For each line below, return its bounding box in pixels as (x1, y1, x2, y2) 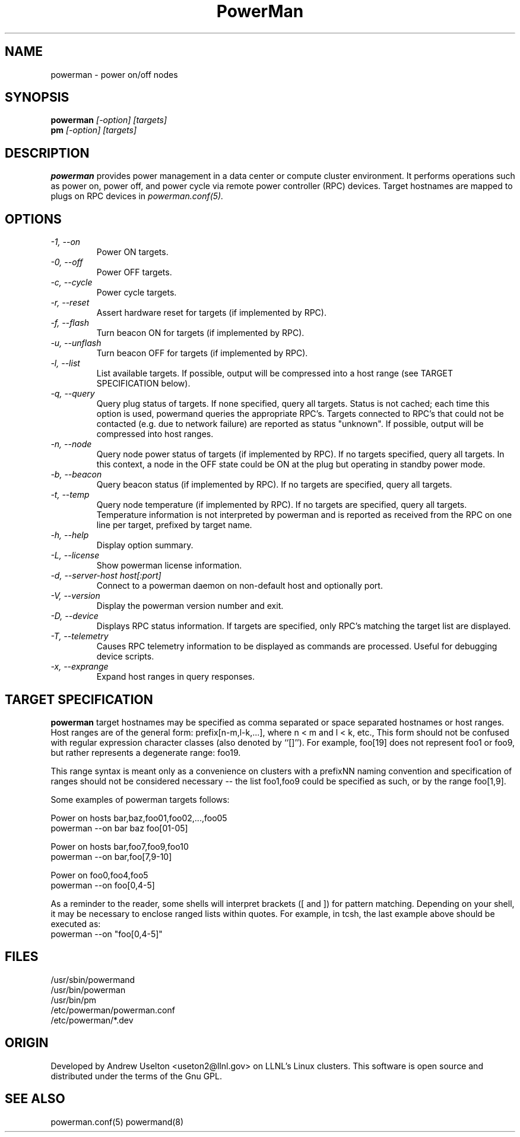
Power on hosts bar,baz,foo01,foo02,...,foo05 (50, 812, 227, 823)
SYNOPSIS (5, 90, 69, 105)
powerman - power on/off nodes (50, 69, 178, 80)
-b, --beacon (50, 469, 102, 480)
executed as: (50, 918, 101, 929)
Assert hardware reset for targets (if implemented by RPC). (96, 307, 326, 318)
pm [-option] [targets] (50, 125, 137, 136)
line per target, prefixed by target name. (96, 520, 252, 530)
